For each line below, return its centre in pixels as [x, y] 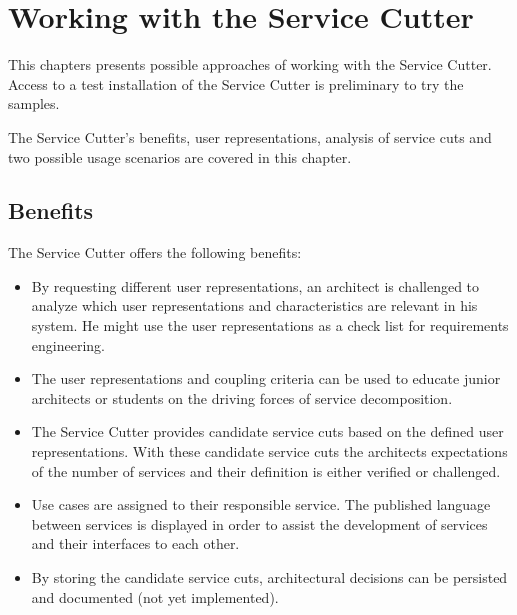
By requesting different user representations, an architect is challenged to [255, 285]
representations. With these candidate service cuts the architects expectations [269, 451]
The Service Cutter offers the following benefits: [155, 252]
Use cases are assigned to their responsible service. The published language [261, 504]
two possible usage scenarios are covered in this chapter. [180, 156]
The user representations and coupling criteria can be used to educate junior [266, 378]
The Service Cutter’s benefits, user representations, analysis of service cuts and [250, 136]
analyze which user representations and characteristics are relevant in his [254, 305]
